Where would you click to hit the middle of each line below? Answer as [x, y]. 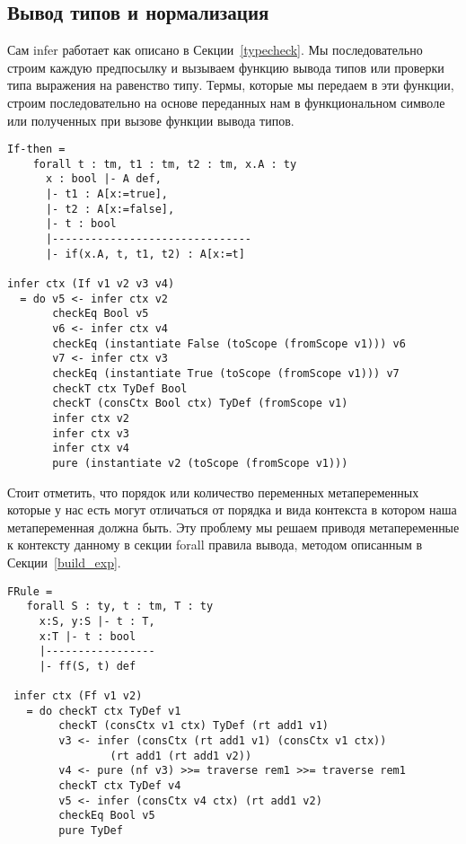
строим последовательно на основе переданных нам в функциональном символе [226, 102]
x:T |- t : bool [88, 636]
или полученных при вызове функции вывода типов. [151, 120]
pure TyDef [91, 831]
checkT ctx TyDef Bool [120, 388]
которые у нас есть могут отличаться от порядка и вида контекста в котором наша [232, 510]
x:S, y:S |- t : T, [97, 621]
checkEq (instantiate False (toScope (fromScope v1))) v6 [229, 343]
